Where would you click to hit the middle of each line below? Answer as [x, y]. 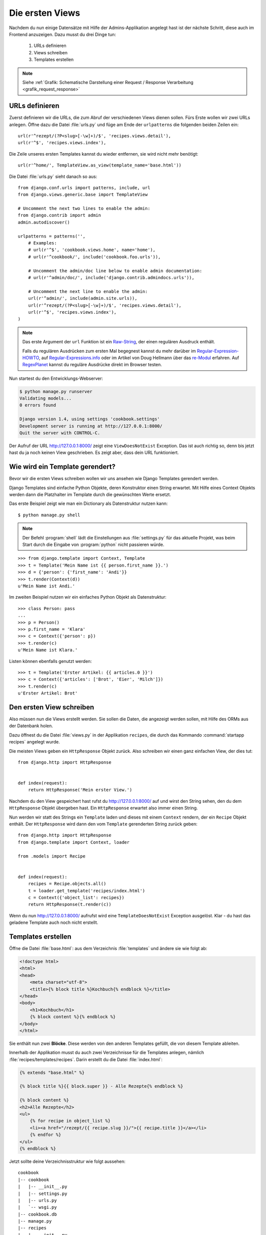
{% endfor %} [46, 1135]
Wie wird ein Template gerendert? [62, 467]
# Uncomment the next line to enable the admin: [88, 291]
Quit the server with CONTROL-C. [60, 433]
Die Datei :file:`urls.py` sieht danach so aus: [53, 176]
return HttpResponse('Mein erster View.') [80, 790]
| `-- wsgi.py [37, 1207]
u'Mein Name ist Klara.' [48, 650]
